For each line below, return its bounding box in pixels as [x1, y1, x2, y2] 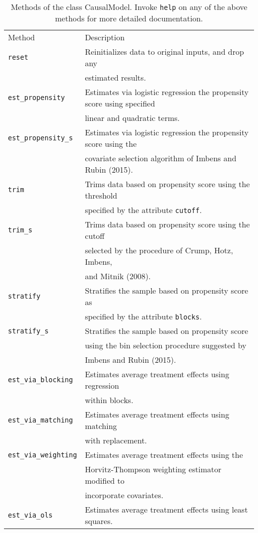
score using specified [85, 98, 155, 109]
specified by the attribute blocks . [85, 311, 202, 322]
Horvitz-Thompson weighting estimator [85, 463, 222, 475]
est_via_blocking [8, 376, 73, 384]
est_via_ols [8, 511, 53, 519]
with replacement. [85, 434, 147, 446]
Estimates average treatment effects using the [85, 449, 243, 460]
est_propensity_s [8, 134, 73, 142]
